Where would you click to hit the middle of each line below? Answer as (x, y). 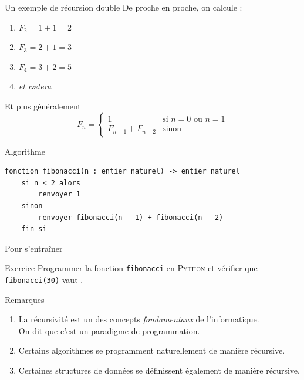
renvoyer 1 (59, 194)
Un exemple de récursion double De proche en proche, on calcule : (124, 7)
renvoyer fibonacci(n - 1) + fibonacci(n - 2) (131, 217)
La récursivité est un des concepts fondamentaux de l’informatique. (139, 319)
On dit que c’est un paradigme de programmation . (109, 330)
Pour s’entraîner (34, 248)
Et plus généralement (43, 106)
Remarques (25, 299)
